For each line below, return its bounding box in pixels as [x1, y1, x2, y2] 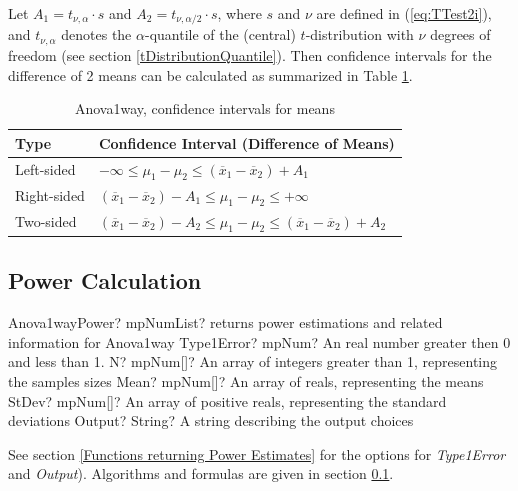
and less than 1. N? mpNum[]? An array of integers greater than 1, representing [8, 351, 498, 372]
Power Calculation [8, 265, 202, 296]
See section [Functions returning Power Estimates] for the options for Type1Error [8, 443, 506, 464]
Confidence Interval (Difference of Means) [98, 132, 395, 153]
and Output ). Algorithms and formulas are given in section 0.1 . [8, 463, 394, 484]
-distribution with [305, 24, 414, 45]
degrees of [430, 24, 491, 45]
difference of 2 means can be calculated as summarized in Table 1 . [8, 64, 413, 85]
